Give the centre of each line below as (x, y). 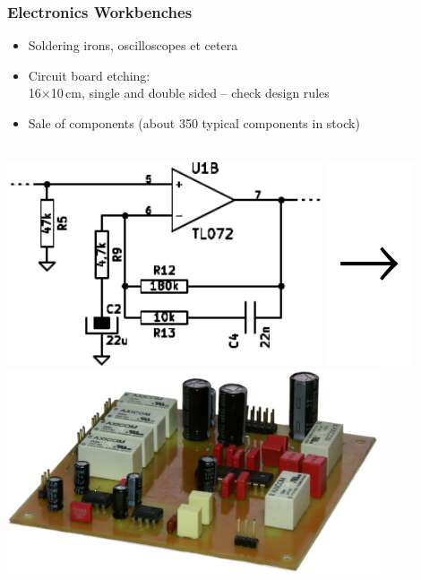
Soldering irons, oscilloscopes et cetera (133, 45)
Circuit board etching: (89, 75)
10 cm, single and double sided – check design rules (190, 93)
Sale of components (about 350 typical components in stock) (194, 123)
